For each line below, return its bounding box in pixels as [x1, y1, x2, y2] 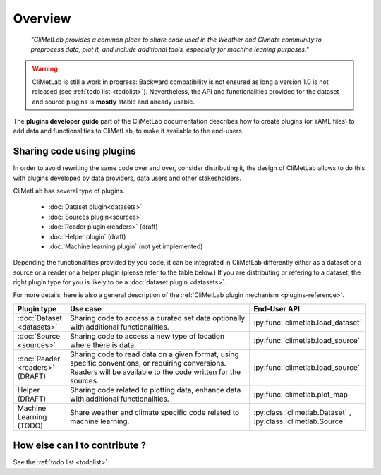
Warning [32, 64, 58, 73]
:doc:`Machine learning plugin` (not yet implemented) [48, 242, 203, 251]
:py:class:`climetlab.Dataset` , [253, 407, 352, 417]
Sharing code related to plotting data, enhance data [69, 385, 241, 395]
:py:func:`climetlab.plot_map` [253, 389, 351, 399]
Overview [13, 11, 71, 26]
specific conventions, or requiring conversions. [69, 358, 226, 368]
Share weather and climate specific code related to [69, 407, 240, 417]
